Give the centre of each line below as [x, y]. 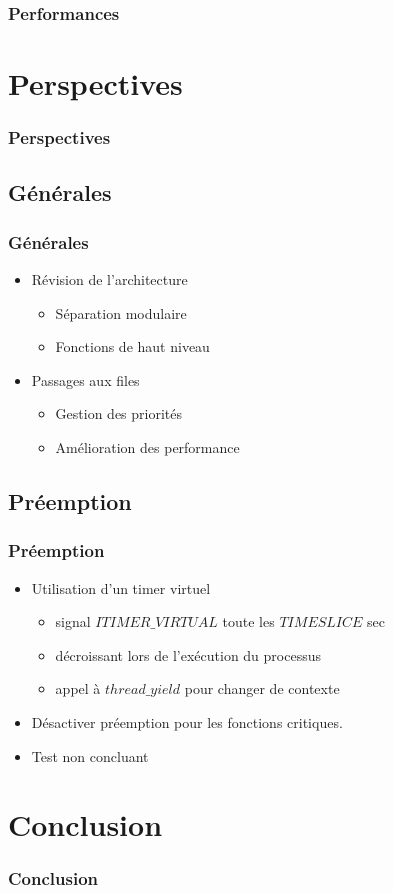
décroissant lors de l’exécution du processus [188, 654]
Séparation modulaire [121, 312]
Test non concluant [90, 755]
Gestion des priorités [118, 413]
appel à [78, 688]
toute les [248, 621]
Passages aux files [85, 379]
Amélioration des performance [147, 447]
